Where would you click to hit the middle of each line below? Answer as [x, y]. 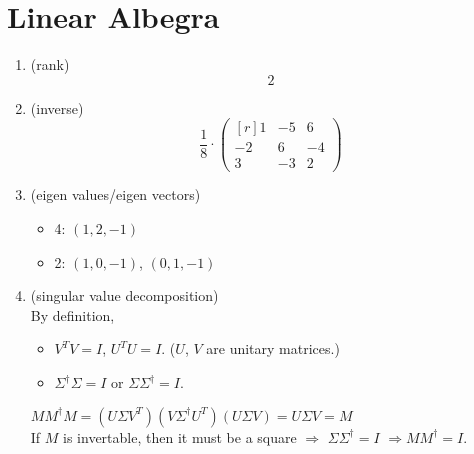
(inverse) [57, 107]
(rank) [50, 64]
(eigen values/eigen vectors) [115, 194]
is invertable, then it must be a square [180, 436]
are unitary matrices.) [273, 348]
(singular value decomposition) [124, 295]
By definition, [72, 314]
